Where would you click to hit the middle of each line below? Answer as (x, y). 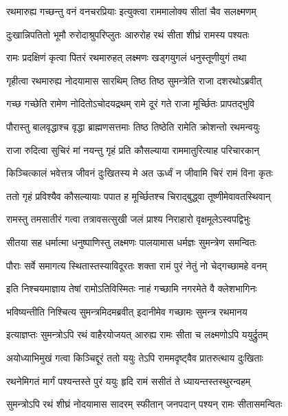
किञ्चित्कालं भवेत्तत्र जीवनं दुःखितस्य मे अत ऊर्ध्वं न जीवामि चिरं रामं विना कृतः (140, 173)
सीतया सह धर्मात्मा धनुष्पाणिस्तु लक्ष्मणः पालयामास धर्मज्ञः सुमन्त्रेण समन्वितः (132, 242)
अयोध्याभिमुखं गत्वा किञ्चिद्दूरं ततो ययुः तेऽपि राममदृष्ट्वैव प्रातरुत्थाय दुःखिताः (135, 357)
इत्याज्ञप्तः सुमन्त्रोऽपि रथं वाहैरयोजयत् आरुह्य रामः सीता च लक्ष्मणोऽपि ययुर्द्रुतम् (137, 335)
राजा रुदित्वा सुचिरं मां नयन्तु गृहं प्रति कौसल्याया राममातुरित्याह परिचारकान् (133, 150)
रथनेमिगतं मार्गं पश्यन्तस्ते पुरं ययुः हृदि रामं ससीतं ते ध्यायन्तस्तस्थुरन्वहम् (129, 381)
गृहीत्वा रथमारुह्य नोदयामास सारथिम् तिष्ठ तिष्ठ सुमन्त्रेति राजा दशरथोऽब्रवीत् (134, 80)
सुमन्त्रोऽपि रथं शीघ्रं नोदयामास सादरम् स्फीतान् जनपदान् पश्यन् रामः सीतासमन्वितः (144, 404)
